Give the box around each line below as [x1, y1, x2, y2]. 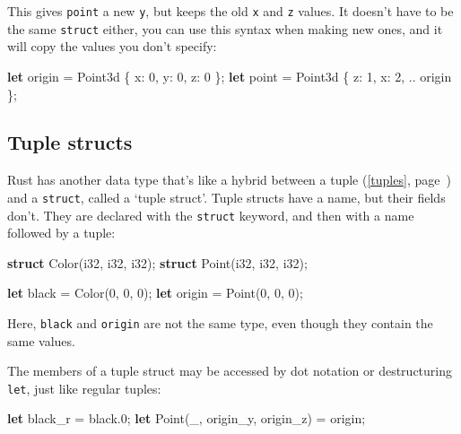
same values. [7, 331, 75, 350]
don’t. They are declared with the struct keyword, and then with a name [7, 205, 414, 224]
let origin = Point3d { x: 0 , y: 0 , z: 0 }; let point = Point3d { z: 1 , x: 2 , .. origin [7, 66, 452, 85]
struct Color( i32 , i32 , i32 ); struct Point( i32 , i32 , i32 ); [7, 253, 308, 272]
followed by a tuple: [7, 223, 116, 242]
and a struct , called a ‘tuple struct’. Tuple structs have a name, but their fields [7, 187, 446, 206]
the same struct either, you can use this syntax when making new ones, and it [7, 19, 443, 38]
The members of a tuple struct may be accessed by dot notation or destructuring [7, 361, 452, 380]
